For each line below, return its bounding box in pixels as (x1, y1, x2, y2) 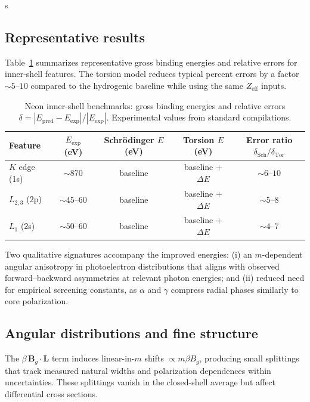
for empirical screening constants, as (5, 283, 137, 295)
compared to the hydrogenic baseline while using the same (30, 79, 243, 91)
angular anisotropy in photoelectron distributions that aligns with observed (5, 259, 280, 272)
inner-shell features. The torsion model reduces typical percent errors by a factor (5, 67, 299, 80)
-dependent (262, 248, 303, 261)
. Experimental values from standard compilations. (106, 111, 292, 123)
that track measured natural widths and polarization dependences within (5, 364, 271, 376)
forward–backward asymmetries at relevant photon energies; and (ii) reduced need (5, 271, 305, 284)
